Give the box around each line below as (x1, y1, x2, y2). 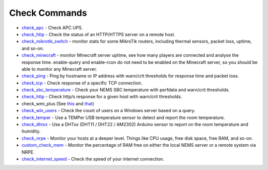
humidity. (21, 128, 41, 134)
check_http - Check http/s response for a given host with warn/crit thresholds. (21, 94, 182, 100)
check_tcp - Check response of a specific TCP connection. (21, 80, 142, 86)
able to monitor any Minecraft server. (21, 66, 97, 72)
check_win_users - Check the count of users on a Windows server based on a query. (21, 108, 196, 114)
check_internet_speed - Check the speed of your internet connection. (21, 156, 164, 162)
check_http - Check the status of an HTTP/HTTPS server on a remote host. (21, 31, 176, 37)
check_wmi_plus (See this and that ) (21, 100, 94, 106)
